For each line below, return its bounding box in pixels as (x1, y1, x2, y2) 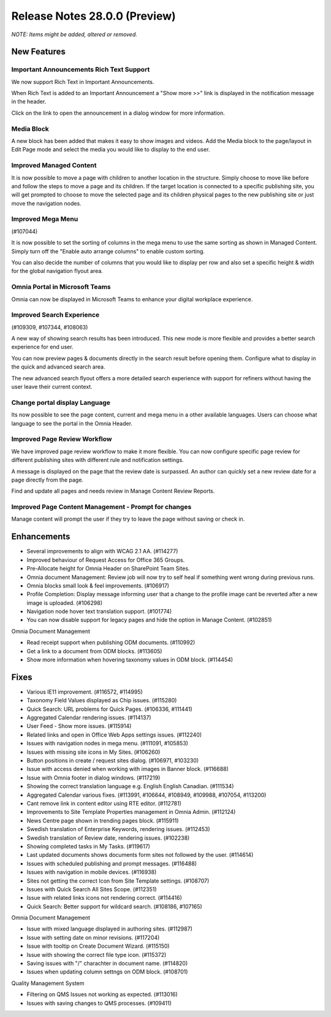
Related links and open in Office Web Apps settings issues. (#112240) (26, 731, 202, 739)
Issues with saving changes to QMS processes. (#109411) (26, 999, 172, 1007)
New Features (11, 47, 66, 57)
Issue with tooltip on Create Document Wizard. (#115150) (26, 942, 170, 950)
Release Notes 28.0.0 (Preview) (11, 9, 176, 23)
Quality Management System (11, 979, 85, 987)
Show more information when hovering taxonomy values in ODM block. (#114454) (26, 656, 233, 664)
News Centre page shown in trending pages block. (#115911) (26, 816, 179, 824)
